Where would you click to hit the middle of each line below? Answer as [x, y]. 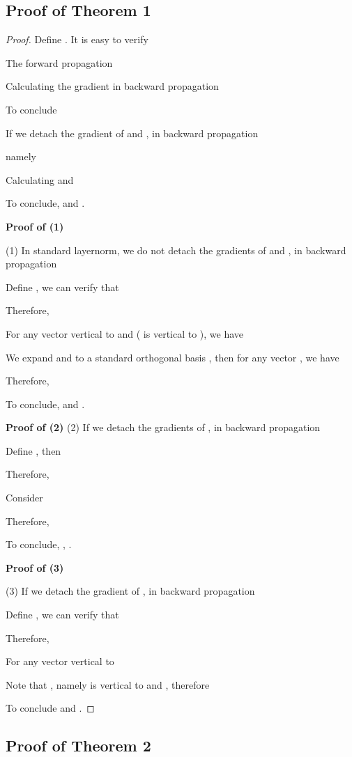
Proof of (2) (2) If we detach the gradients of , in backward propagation [163, 427]
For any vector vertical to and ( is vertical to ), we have [125, 333]
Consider [24, 498]
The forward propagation [59, 62]
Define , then [33, 450]
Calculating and [40, 179]
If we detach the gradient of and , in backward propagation [132, 133]
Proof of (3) [35, 567]
